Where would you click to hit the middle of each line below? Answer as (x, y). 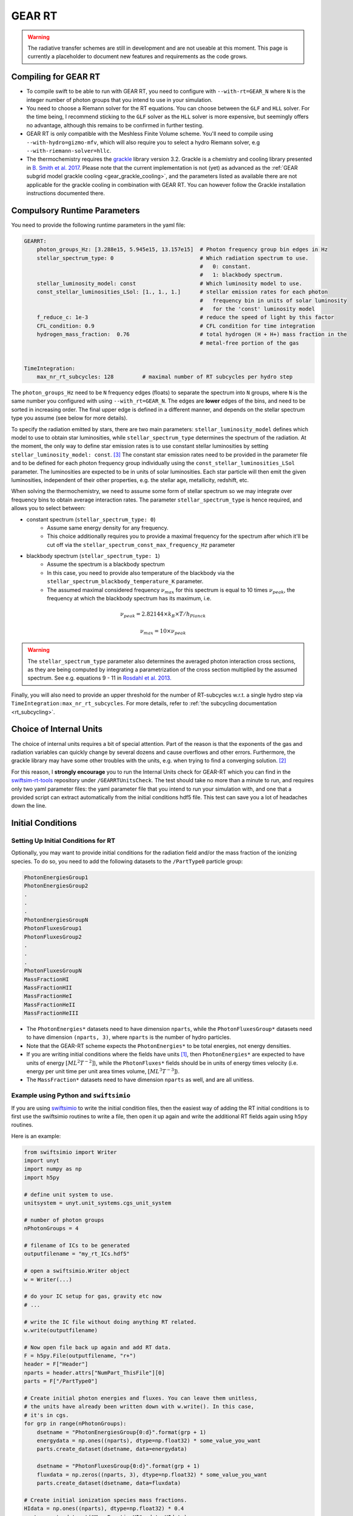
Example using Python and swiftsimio (71, 1096)
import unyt (42, 1161)
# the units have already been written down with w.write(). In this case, (139, 1407)
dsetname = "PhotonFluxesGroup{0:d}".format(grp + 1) (118, 1466)
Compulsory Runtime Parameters (76, 210)
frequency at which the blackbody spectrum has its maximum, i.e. (129, 599)
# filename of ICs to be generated (77, 1245)
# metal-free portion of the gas (250, 343)
